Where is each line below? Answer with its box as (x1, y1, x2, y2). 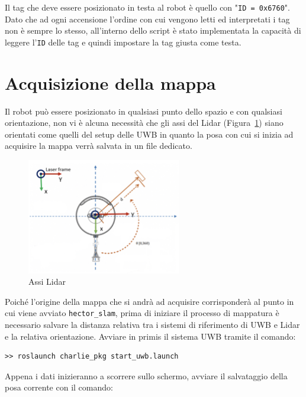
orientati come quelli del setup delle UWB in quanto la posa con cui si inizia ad (5, 128, 294, 140)
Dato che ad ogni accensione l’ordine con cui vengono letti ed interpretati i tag (5, 12, 290, 25)
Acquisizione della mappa (5, 70, 216, 95)
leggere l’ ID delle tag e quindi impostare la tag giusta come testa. (5, 35, 241, 48)
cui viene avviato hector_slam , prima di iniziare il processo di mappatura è (5, 307, 279, 319)
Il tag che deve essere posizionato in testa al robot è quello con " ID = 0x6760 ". (5, 1, 290, 13)
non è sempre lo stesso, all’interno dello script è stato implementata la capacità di (5, 24, 301, 37)
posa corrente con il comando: (5, 381, 113, 393)
